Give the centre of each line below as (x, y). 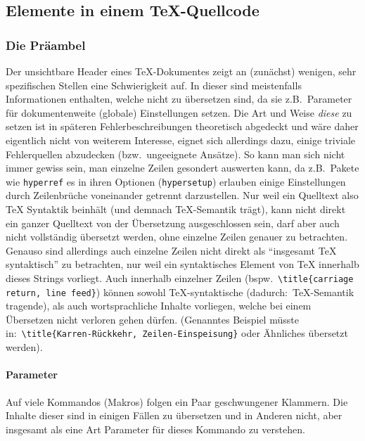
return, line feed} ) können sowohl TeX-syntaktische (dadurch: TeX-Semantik (180, 292)
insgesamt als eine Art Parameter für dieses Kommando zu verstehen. (155, 429)
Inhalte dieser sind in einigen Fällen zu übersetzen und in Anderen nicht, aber (174, 415)
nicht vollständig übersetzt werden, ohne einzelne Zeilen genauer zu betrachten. (177, 237)
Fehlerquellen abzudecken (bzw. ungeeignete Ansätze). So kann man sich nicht (175, 154)
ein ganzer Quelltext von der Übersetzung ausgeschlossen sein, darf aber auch (173, 223)
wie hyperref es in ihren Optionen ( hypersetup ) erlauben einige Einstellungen (176, 181)
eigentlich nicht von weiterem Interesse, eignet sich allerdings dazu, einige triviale (181, 140)
